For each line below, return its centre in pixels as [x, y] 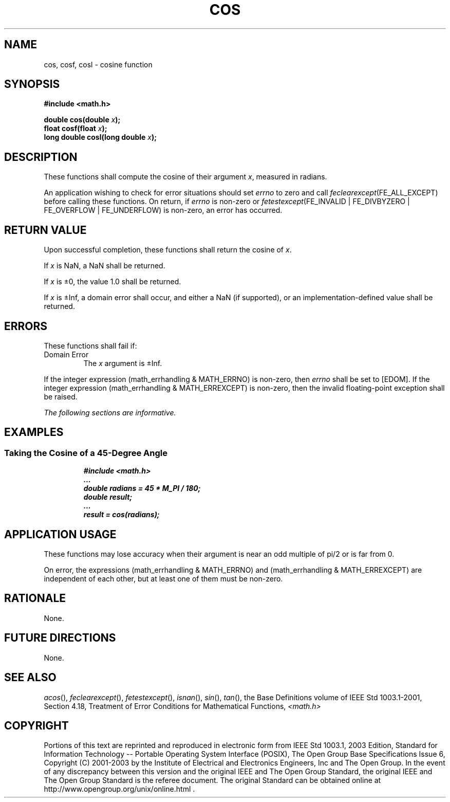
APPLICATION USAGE [60, 534]
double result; [108, 497]
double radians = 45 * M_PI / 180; [142, 488]
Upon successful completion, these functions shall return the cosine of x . [168, 250]
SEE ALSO [30, 678]
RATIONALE [35, 598]
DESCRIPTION [41, 157]
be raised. [61, 396]
